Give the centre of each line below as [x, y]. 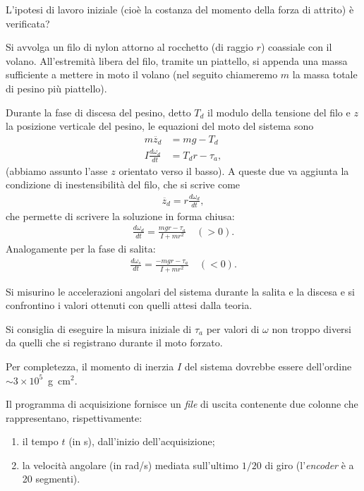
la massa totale [325, 74]
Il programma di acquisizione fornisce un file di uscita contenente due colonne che [182, 404]
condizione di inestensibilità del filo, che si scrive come [123, 184]
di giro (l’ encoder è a [309, 465]
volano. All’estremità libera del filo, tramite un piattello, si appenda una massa [177, 60]
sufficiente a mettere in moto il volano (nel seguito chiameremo [142, 74]
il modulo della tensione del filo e [279, 112]
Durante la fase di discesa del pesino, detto [98, 112]
